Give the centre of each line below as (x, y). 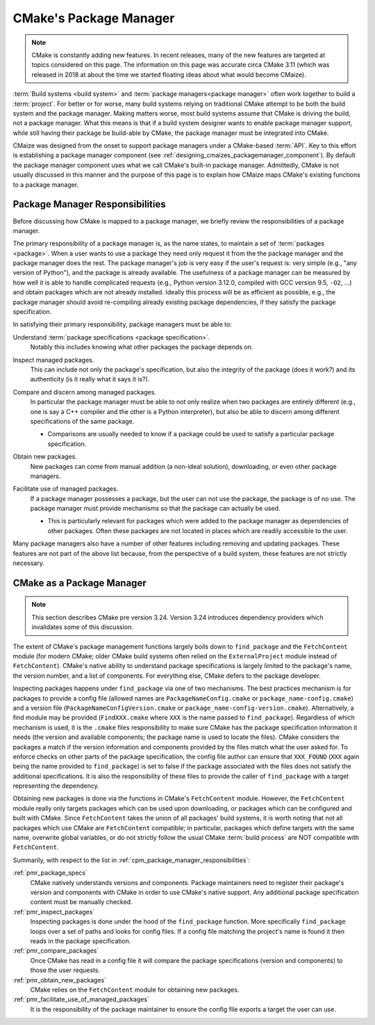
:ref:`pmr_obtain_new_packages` (60, 980)
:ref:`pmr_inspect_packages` (54, 912)
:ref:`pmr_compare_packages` (56, 951)
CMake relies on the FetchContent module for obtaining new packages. (135, 990)
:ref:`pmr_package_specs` (50, 873)
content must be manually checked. (81, 902)
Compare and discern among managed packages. (84, 392)
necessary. (29, 563)
